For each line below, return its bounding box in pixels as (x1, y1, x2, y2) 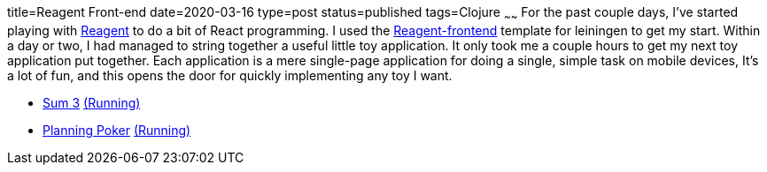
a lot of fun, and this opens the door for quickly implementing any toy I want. (7, 67, 453, 83)
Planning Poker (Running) (43, 122, 191, 138)
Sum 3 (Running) (43, 94, 141, 110)
